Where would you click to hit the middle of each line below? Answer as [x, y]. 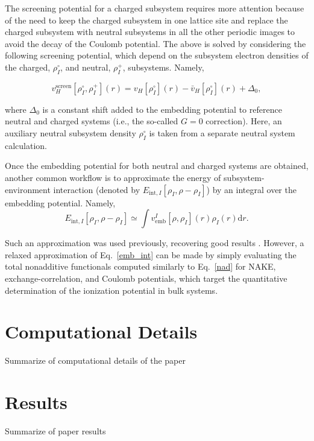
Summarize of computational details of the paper [96, 360]
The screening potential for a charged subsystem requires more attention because [155, 8]
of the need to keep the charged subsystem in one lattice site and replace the [146, 20]
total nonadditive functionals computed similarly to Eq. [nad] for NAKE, [140, 266]
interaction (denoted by [97, 189]
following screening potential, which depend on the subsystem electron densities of [157, 55]
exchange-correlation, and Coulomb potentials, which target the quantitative [146, 278]
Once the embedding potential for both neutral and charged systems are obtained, [157, 166]
